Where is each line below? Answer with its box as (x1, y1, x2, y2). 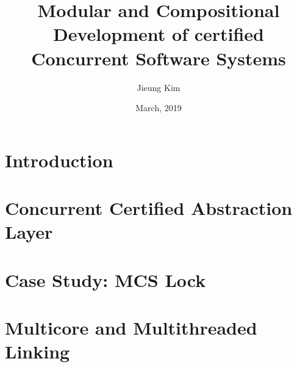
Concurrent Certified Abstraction (5, 195, 293, 220)
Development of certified (52, 21, 265, 46)
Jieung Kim (137, 81, 181, 93)
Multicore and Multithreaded (5, 315, 257, 340)
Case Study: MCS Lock (5, 267, 206, 292)
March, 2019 (135, 101, 182, 114)
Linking (5, 339, 70, 364)
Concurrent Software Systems (31, 45, 286, 70)
